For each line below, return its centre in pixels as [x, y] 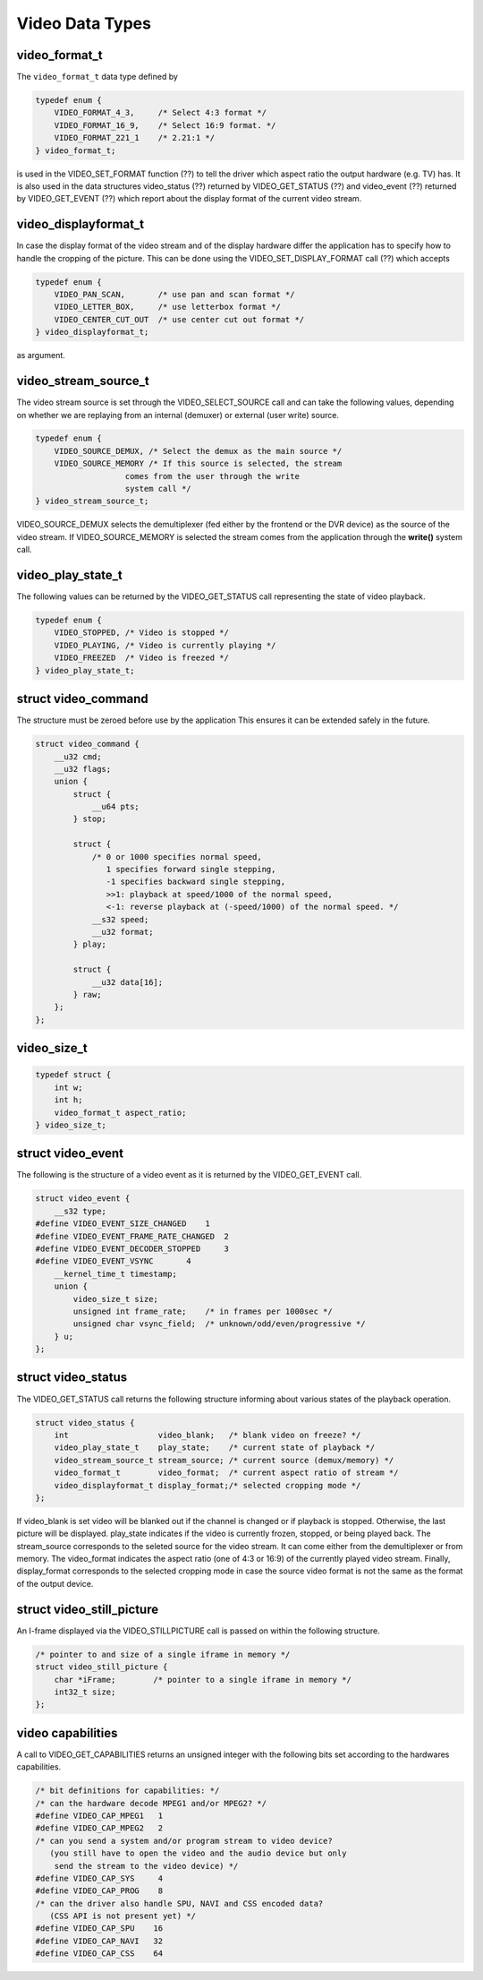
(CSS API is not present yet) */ [123, 1916]
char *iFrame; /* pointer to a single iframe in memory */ [203, 1680]
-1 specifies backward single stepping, [196, 882]
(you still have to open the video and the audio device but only [198, 1853]
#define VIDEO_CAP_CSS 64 [99, 1954]
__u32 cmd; [78, 756]
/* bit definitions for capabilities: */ [127, 1791]
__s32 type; [80, 1211]
